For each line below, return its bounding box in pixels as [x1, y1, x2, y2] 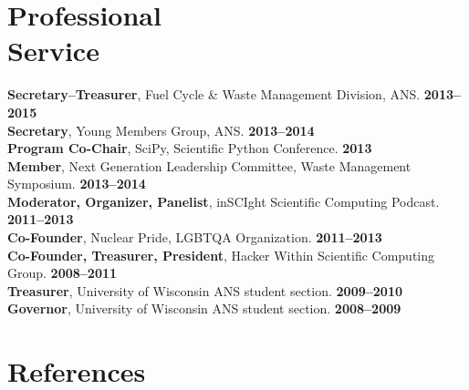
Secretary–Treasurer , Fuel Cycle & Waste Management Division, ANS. [7, 85, 421, 104]
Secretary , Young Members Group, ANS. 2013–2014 [7, 120, 315, 139]
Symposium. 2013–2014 [7, 174, 146, 193]
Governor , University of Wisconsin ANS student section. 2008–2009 [7, 299, 401, 318]
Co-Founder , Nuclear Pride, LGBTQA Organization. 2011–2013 [7, 228, 382, 247]
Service [7, 32, 99, 69]
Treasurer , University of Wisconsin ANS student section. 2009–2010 [7, 281, 402, 300]
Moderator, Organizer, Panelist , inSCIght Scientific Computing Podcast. [7, 191, 440, 210]
